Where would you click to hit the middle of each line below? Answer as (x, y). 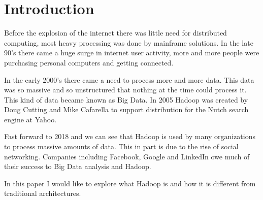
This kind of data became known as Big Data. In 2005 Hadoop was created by (126, 99)
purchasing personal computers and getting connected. (89, 62)
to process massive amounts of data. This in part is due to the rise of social (121, 146)
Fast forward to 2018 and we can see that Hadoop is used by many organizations (130, 136)
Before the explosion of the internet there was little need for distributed (116, 33)
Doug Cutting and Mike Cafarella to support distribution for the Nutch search (126, 109)
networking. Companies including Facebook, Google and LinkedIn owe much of (127, 156)
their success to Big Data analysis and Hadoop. (78, 166)
